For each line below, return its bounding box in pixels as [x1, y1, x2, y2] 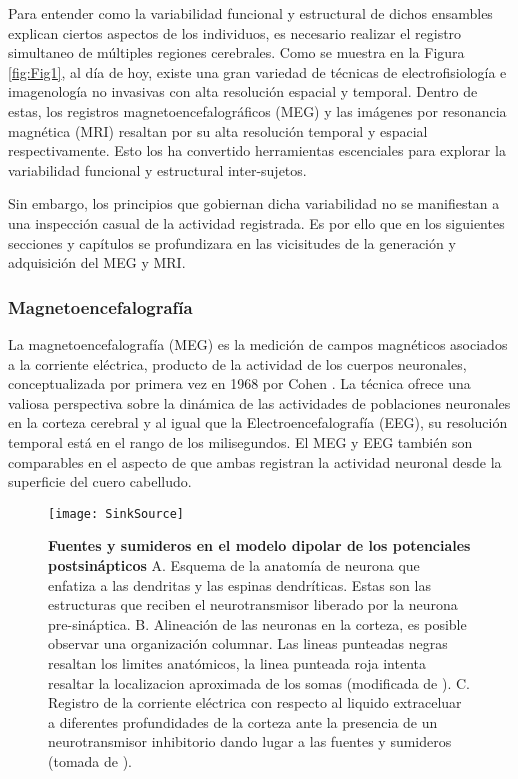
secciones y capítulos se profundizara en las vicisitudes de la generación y [8, 232, 456, 253]
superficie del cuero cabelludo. [8, 471, 192, 492]
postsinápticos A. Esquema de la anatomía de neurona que [48, 554, 420, 575]
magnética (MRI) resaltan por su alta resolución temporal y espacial [8, 120, 428, 141]
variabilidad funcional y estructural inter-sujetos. [8, 159, 307, 180]
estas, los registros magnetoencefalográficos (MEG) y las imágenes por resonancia [8, 100, 507, 121]
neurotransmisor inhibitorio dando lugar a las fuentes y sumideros [48, 731, 452, 752]
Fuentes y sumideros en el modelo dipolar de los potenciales [48, 535, 471, 556]
